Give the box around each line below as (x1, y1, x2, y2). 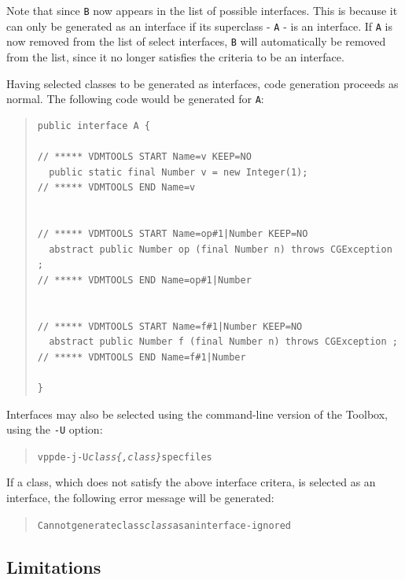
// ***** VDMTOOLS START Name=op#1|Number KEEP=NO (37, 227, 308, 239)
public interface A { (37, 120, 150, 131)
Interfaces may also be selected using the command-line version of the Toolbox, (6, 405, 388, 422)
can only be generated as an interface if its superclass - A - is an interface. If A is (6, 17, 392, 34)
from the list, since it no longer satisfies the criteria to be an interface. (6, 48, 344, 65)
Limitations (6, 554, 101, 578)
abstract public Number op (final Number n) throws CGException (49, 243, 392, 255)
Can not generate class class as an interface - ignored (37, 519, 292, 531)
